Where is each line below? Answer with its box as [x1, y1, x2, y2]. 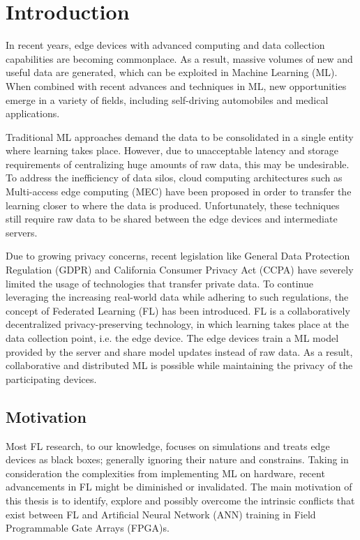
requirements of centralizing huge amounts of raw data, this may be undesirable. [6, 156, 350, 171]
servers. [6, 225, 38, 239]
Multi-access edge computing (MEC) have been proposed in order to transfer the [6, 184, 352, 199]
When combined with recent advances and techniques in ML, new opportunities [6, 78, 347, 93]
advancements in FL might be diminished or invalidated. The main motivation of [6, 479, 352, 494]
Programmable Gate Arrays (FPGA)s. [6, 520, 170, 535]
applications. [6, 106, 60, 121]
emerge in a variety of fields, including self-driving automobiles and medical [6, 92, 329, 107]
